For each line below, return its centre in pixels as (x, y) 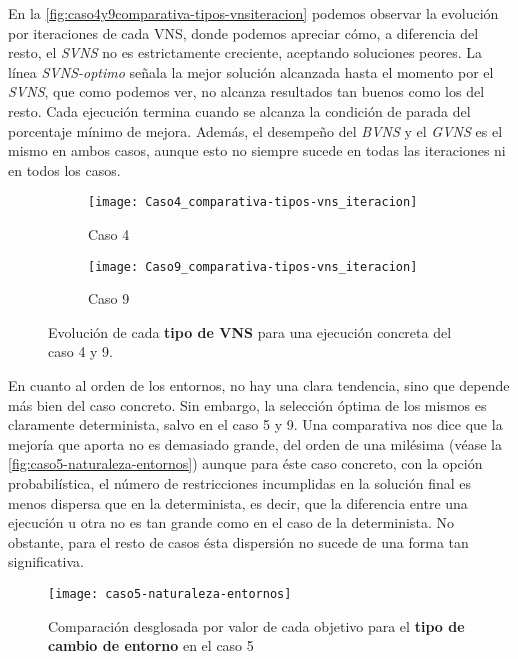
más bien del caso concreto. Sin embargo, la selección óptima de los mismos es (247, 404)
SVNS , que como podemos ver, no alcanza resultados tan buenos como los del (246, 91)
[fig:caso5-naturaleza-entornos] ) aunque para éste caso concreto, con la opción (245, 463)
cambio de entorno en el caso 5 (151, 645)
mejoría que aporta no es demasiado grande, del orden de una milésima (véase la (255, 443)
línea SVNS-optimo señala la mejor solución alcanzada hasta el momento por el (251, 71)
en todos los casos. (64, 169)
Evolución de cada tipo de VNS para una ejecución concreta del (250, 331)
